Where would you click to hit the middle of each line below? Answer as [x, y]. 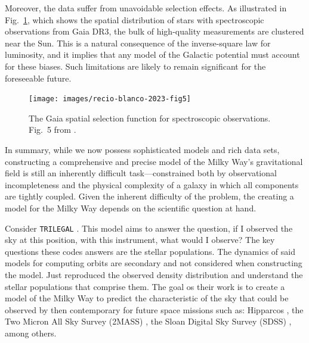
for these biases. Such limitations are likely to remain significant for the [135, 66]
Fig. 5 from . [52, 130]
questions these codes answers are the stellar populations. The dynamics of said [150, 251]
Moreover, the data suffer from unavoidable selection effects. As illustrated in [146, 8]
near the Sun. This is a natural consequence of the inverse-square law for [138, 43]
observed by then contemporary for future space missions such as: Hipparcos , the [154, 309]
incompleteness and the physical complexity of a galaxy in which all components [152, 184]
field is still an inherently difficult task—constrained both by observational [141, 173]
